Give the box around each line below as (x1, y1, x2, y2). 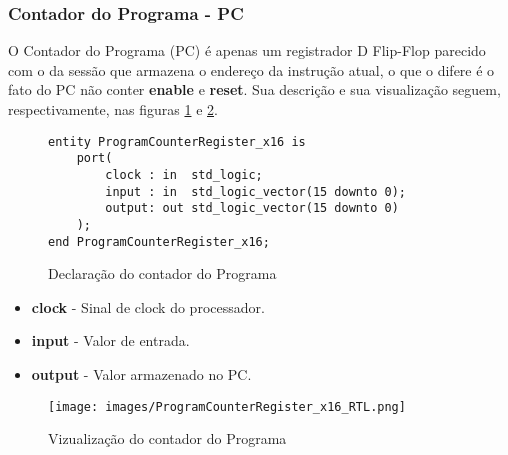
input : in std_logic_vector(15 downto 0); (105, 184, 406, 199)
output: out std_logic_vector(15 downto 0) (105, 201, 399, 216)
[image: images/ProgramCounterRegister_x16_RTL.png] (48, 399, 406, 414)
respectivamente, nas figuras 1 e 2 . (8, 99, 218, 119)
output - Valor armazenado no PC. (31, 363, 252, 384)
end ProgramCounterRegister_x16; (48, 234, 270, 249)
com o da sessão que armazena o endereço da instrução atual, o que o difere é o (8, 59, 495, 80)
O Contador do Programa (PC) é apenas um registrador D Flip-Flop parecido (8, 40, 486, 61)
